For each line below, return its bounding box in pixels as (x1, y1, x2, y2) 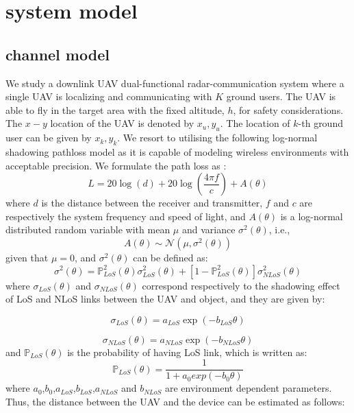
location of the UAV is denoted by (50, 116, 194, 130)
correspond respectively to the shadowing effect (142, 278, 340, 292)
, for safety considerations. (233, 102, 344, 117)
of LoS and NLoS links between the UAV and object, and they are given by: (5, 292, 325, 306)
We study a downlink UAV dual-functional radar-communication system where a (5, 75, 344, 90)
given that (5, 250, 49, 264)
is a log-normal (280, 209, 343, 223)
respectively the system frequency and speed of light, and (5, 209, 246, 223)
